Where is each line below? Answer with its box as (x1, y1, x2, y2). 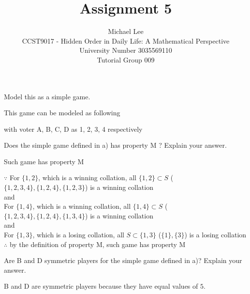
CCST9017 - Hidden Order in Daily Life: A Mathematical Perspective (22, 35, 230, 46)
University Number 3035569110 (79, 45, 172, 55)
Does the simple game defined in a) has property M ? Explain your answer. (4, 140, 227, 150)
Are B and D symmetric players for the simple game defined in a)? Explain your (4, 255, 242, 265)
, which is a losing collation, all (32, 230, 124, 240)
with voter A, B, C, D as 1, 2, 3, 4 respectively (4, 124, 143, 134)
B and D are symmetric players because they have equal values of (4, 281, 198, 291)
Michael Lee (108, 26, 144, 36)
